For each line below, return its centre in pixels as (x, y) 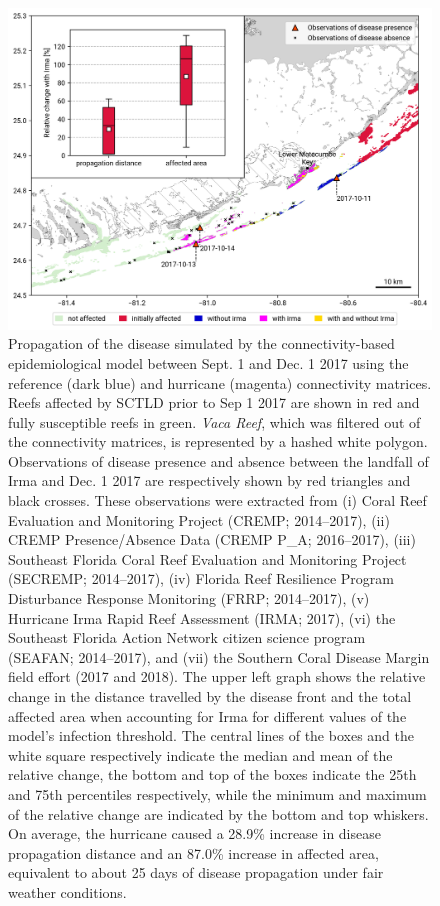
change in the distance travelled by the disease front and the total (210, 696)
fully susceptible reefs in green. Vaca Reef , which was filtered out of (214, 421)
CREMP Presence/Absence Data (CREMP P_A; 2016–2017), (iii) (212, 539)
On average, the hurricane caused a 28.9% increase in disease (194, 833)
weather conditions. (67, 891)
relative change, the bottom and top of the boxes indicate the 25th (212, 774)
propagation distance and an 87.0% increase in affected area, (193, 852)
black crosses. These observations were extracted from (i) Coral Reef (217, 500)
